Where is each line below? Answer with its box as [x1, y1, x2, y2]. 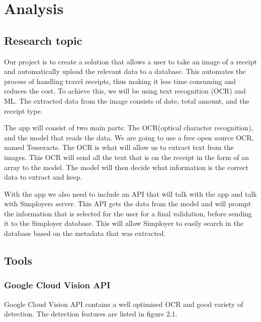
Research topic [4, 32, 82, 48]
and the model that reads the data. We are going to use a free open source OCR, [4, 132, 254, 142]
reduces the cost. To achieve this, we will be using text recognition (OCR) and [4, 86, 246, 96]
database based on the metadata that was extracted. [4, 228, 166, 238]
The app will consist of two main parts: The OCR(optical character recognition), [4, 122, 253, 133]
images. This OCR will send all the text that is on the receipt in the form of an [4, 151, 249, 162]
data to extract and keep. [4, 172, 82, 182]
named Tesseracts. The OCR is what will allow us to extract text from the [4, 142, 234, 152]
